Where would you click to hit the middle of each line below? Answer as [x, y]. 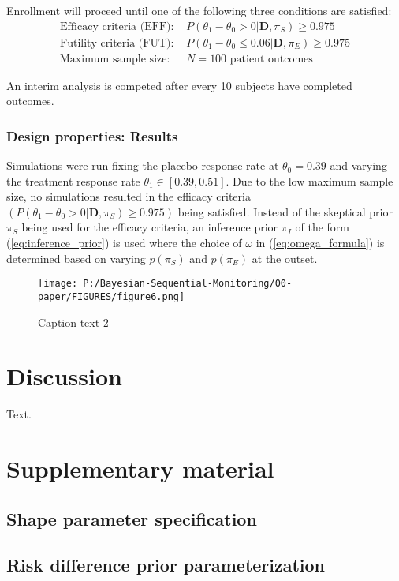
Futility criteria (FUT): [117, 43]
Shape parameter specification [132, 518]
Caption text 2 [73, 322]
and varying [358, 165]
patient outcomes [271, 59]
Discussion [64, 376]
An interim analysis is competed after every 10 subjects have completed [179, 85]
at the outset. [285, 258]
